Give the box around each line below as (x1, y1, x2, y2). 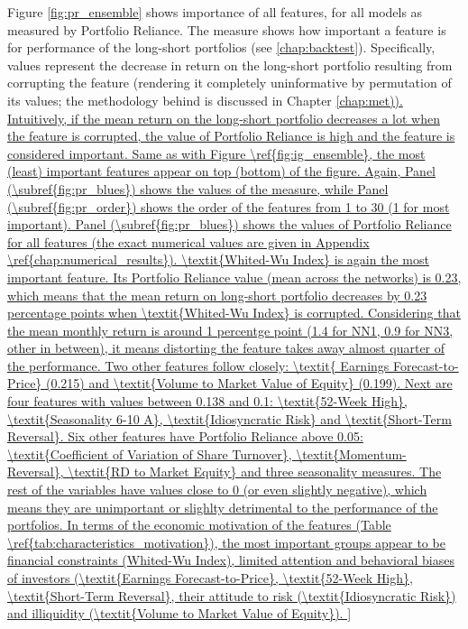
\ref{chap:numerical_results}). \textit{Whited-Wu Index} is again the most (7, 250, 429, 269)
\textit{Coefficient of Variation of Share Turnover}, (7, 444, 292, 463)
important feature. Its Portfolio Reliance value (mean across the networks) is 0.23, (7, 267, 462, 286)
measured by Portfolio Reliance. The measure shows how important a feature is (7, 20, 446, 39)
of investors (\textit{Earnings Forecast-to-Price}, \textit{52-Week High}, (7, 569, 413, 587)
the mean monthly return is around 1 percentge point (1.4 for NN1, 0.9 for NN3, (7, 320, 454, 339)
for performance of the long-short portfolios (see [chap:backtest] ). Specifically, (7, 38, 436, 57)
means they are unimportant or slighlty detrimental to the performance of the (7, 497, 438, 516)
